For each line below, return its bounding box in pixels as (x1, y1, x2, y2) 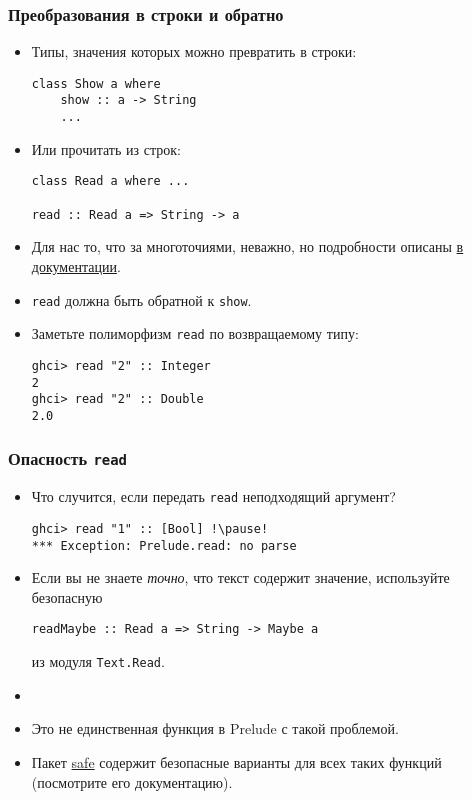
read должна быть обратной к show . (31, 289, 252, 310)
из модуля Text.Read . (31, 651, 165, 672)
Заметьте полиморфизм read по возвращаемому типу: (31, 323, 359, 344)
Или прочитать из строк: (31, 138, 181, 159)
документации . (31, 255, 121, 276)
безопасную (31, 586, 103, 607)
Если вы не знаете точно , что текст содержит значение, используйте (31, 567, 450, 588)
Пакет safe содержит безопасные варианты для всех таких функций (31, 751, 442, 772)
